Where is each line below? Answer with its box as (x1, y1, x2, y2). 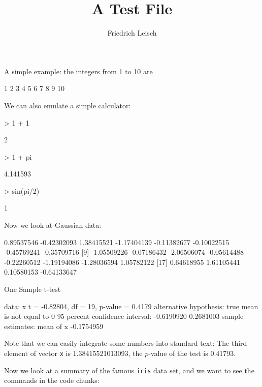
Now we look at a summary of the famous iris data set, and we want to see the (4, 365, 254, 375)
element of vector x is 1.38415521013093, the (4, 348, 143, 358)
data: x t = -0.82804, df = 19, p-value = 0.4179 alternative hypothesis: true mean (4, 301, 258, 311)
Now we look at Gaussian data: (4, 220, 102, 230)
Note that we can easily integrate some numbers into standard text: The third (4, 338, 247, 348)
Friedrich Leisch (107, 27, 157, 38)
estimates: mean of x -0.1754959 (4, 320, 104, 331)
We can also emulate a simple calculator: (4, 100, 131, 110)
